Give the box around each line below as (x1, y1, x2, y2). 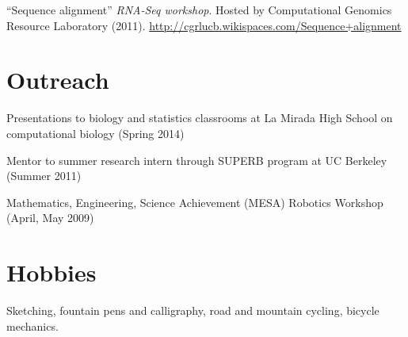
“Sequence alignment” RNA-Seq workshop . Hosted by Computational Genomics (6, 2, 392, 17)
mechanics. (6, 317, 59, 334)
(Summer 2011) (6, 167, 82, 184)
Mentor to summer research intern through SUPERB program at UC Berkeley (6, 151, 387, 168)
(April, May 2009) (6, 209, 94, 226)
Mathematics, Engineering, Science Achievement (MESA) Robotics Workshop (6, 193, 383, 210)
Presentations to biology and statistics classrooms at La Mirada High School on (6, 109, 393, 126)
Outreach (6, 63, 109, 96)
